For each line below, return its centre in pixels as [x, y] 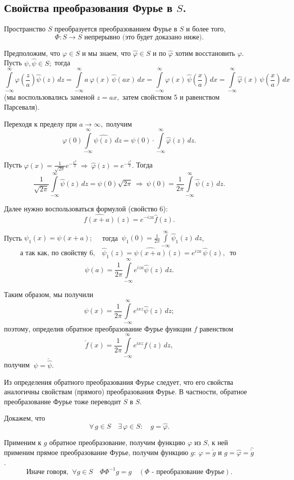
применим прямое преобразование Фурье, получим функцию [96, 452]
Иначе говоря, [47, 472]
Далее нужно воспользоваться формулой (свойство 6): [86, 208]
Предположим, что [32, 53]
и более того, [206, 29]
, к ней [218, 442]
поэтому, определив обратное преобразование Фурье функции [98, 328]
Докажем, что [25, 418]
